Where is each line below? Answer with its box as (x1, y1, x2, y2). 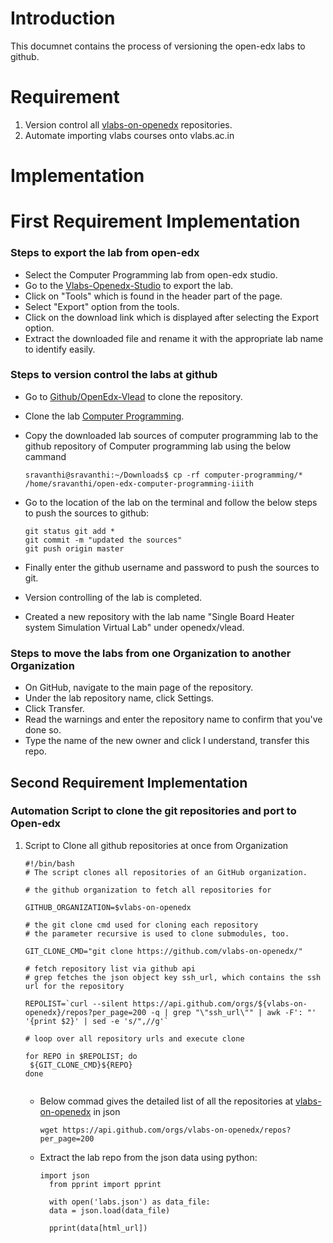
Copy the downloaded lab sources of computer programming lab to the (24, 429, 319, 441)
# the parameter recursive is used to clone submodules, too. (24, 928, 290, 939)
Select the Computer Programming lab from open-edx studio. (24, 268, 278, 281)
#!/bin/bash (24, 858, 75, 869)
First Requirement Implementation (10, 210, 301, 233)
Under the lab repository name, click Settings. (24, 692, 215, 704)
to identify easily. (24, 343, 96, 355)
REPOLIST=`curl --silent (24, 998, 129, 1009)
